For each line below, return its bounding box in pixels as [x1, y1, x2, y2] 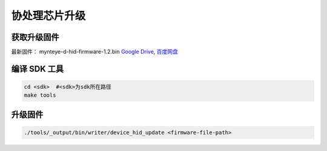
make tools [24, 92, 56, 99]
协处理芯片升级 [11, 9, 86, 22]
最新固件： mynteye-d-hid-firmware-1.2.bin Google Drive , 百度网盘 [11, 48, 179, 56]
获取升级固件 [11, 32, 59, 42]
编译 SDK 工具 [11, 63, 64, 74]
